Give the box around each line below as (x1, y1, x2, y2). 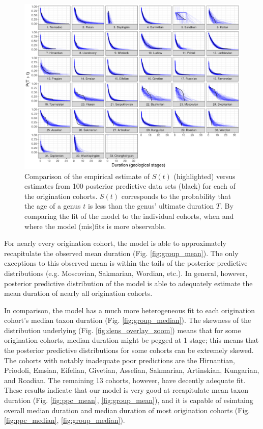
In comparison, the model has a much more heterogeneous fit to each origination (4, 305, 255, 315)
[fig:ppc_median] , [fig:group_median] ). (4, 415, 125, 425)
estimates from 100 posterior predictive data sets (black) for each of (24, 181, 236, 191)
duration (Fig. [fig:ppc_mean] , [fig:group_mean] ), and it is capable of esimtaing (4, 395, 253, 406)
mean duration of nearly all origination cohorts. (4, 288, 153, 298)
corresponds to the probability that (121, 190, 231, 201)
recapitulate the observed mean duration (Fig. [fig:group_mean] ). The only (4, 247, 239, 258)
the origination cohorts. (24, 190, 98, 201)
